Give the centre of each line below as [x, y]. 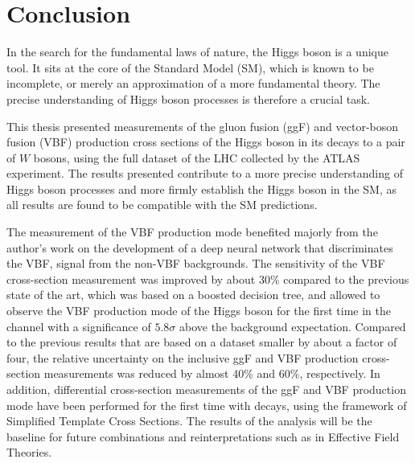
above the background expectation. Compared [292, 326]
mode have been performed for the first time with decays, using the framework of [207, 405]
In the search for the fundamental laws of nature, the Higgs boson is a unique [197, 52]
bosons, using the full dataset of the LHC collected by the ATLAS [197, 157]
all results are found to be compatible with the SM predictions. [162, 205]
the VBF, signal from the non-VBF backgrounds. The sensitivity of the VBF [196, 263]
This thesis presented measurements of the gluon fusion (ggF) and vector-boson [203, 126]
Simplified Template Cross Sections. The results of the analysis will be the [189, 421]
